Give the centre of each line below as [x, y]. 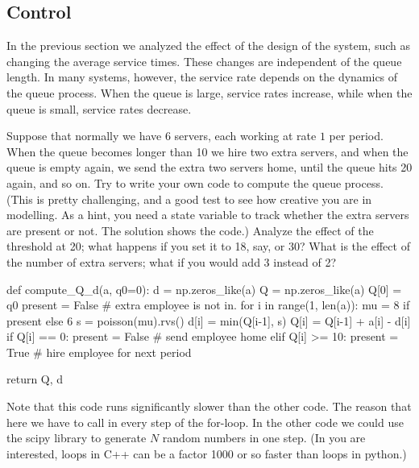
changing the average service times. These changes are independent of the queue [204, 61]
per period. [356, 136]
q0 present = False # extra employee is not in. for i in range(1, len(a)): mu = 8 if [208, 305]
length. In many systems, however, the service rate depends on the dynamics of [202, 77]
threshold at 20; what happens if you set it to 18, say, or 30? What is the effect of [208, 246]
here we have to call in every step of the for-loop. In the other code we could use [205, 422]
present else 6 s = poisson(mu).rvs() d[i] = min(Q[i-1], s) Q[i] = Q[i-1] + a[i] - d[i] [209, 320]
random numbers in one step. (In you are [264, 438]
